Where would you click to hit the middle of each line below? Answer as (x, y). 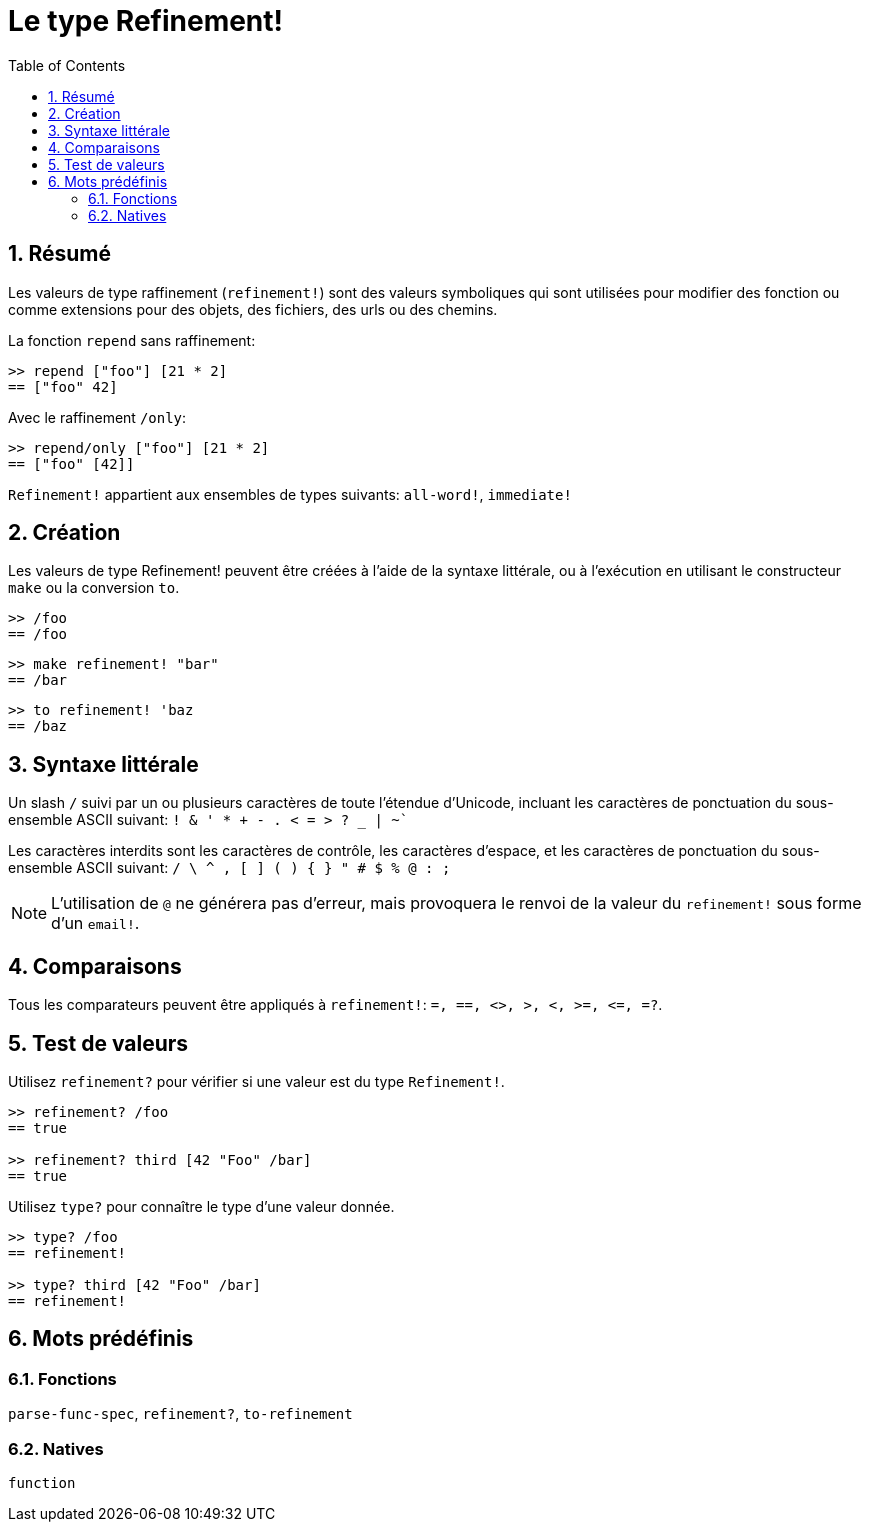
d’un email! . (95, 923)
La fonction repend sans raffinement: (132, 340)
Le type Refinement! (146, 21)
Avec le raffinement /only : (97, 417)
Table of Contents (67, 65)
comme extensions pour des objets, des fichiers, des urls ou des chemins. (253, 309)
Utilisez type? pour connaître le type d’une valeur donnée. (201, 1206)
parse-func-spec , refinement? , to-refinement (180, 1414)
